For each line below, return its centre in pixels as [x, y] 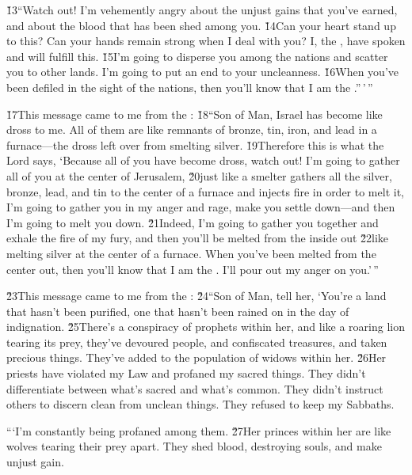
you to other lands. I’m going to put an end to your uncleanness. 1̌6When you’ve [202, 72]
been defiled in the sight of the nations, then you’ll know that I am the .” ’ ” [190, 87]
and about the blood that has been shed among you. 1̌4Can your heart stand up [201, 25]
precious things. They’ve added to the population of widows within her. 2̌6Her [196, 357]
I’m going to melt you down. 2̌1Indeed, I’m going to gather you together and [193, 222]
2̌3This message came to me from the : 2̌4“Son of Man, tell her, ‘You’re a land [196, 296]
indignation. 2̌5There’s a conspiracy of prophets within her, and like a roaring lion [206, 327]
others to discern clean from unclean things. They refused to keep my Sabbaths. [200, 404]
